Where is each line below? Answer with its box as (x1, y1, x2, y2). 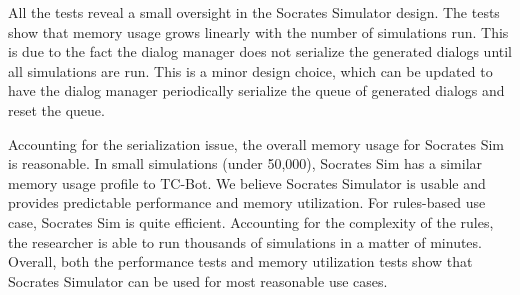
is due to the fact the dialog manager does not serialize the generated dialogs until (8, 41, 513, 62)
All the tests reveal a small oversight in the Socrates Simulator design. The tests (8, 2, 500, 22)
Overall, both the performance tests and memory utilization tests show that (8, 251, 473, 272)
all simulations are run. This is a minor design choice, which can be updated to (8, 60, 493, 81)
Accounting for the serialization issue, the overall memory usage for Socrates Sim (8, 133, 505, 154)
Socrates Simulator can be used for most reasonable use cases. (8, 270, 388, 291)
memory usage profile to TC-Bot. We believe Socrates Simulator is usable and (8, 172, 486, 193)
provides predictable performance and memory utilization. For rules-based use (8, 192, 486, 213)
